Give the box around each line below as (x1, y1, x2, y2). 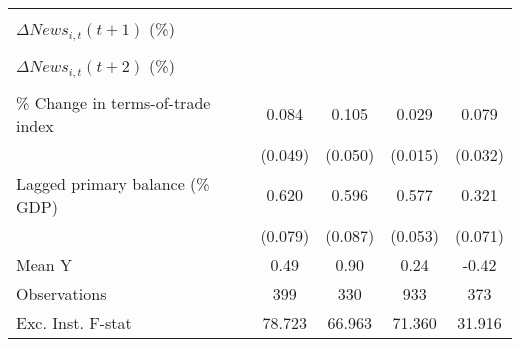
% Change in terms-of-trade (16, 90, 211, 114)
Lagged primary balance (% (16, 171, 210, 195)
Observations (16, 281, 107, 305)
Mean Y (16, 252, 73, 276)
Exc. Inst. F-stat (16, 310, 132, 334)
